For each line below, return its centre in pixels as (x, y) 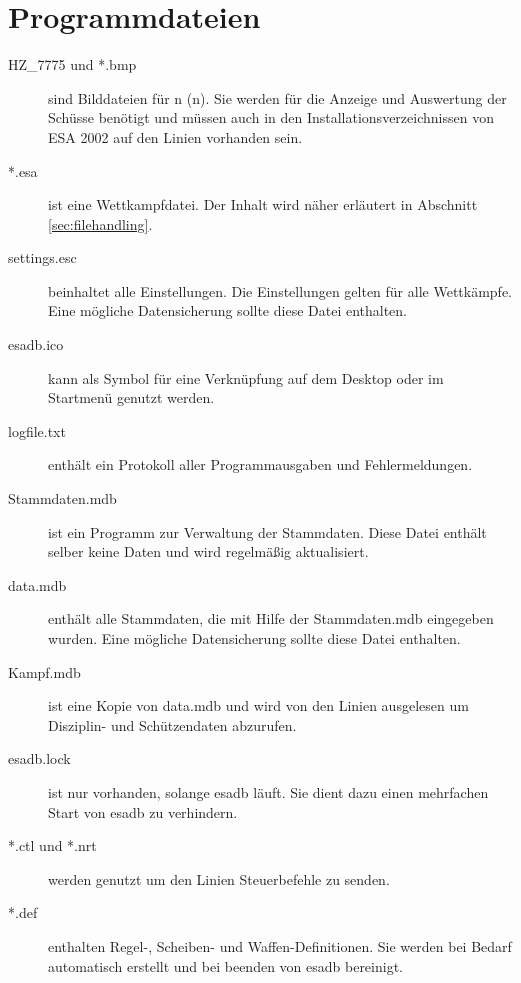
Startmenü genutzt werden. (131, 397)
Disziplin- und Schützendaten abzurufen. (172, 724)
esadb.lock (39, 758)
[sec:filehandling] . (100, 223)
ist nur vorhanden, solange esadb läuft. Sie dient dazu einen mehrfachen (268, 791)
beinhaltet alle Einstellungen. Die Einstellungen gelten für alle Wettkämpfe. (280, 290)
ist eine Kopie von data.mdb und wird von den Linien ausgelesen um (258, 705)
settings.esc (42, 257)
